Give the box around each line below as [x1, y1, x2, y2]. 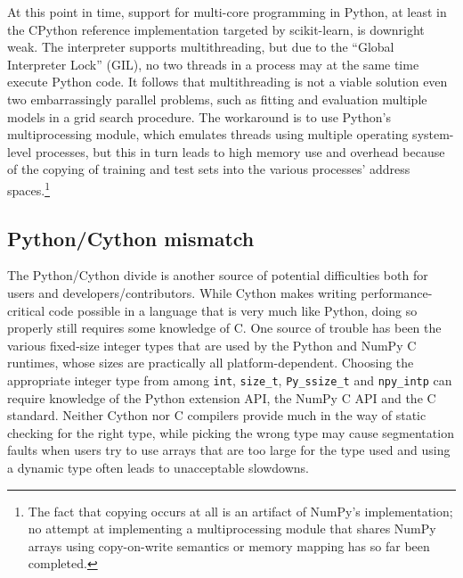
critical [7, 301, 45, 319]
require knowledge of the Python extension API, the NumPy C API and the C [7, 388, 436, 407]
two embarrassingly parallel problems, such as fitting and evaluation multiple [7, 89, 427, 108]
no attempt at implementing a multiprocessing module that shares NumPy [28, 519, 436, 538]
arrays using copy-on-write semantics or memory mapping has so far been [28, 536, 430, 555]
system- [412, 125, 454, 144]
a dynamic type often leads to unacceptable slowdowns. [7, 458, 309, 476]
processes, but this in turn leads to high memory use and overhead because [35, 142, 445, 161]
